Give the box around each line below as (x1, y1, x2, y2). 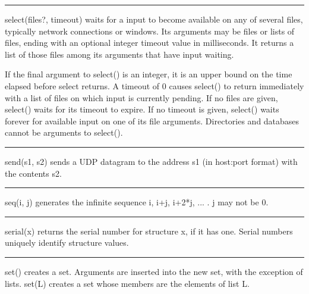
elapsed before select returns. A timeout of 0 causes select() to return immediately (5, 79, 304, 92)
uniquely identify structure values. (5, 236, 129, 249)
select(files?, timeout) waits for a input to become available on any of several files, (5, 13, 303, 25)
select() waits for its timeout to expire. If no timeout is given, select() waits (5, 103, 279, 115)
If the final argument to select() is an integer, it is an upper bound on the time (5, 68, 292, 80)
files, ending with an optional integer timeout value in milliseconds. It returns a (5, 36, 294, 49)
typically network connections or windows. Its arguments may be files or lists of (5, 24, 295, 37)
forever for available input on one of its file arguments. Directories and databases (5, 114, 299, 127)
